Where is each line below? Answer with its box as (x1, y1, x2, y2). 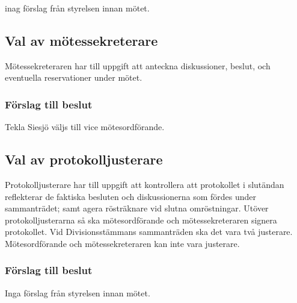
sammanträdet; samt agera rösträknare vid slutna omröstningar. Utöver (5, 202, 269, 214)
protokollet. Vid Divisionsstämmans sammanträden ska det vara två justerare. (5, 225, 293, 238)
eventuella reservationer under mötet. (5, 71, 142, 84)
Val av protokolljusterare (5, 150, 163, 169)
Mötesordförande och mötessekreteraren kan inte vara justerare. (5, 237, 240, 249)
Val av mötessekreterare (5, 31, 158, 49)
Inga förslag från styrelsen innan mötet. (5, 286, 150, 299)
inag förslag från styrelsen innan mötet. (5, 2, 150, 14)
